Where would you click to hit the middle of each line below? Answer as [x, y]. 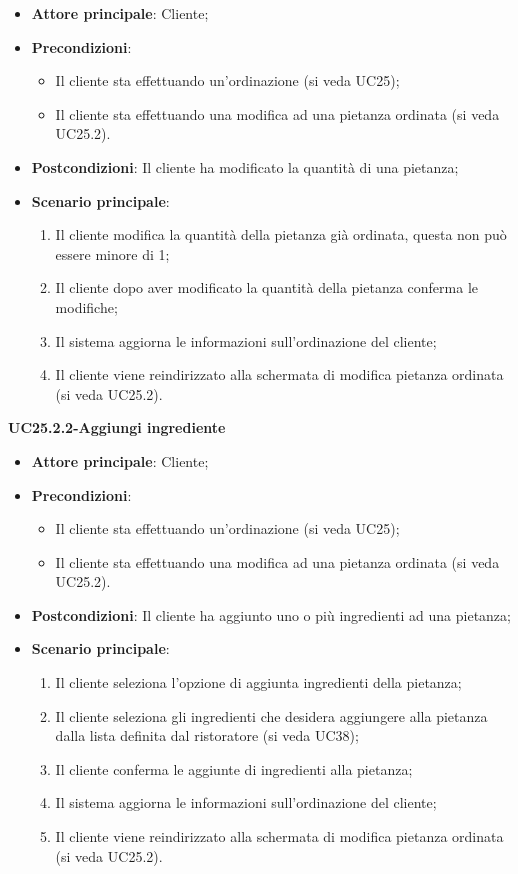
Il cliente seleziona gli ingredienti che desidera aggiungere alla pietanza [271, 715]
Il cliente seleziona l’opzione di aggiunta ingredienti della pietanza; [258, 682]
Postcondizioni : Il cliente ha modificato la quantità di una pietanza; [245, 166]
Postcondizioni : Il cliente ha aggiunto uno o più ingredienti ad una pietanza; [271, 614]
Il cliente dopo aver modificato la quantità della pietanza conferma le [267, 287]
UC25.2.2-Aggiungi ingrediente [117, 427]
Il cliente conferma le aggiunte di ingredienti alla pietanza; [234, 768]
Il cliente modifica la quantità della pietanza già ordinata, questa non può [281, 234]
